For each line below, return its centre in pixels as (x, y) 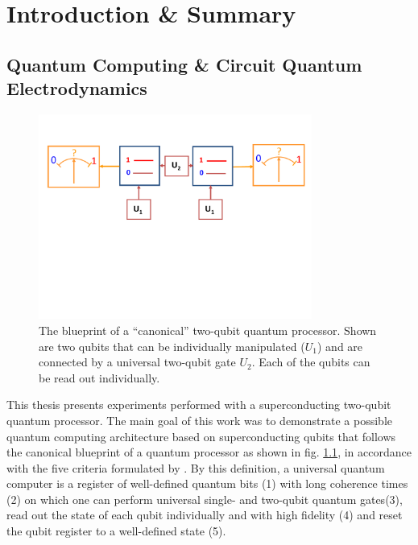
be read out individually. (99, 377)
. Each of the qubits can (311, 362)
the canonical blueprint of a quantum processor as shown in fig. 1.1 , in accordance (209, 452)
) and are (340, 346)
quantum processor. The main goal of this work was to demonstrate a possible (199, 420)
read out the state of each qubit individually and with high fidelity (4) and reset (205, 515)
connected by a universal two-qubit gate (137, 362)
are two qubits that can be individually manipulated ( (172, 346)
